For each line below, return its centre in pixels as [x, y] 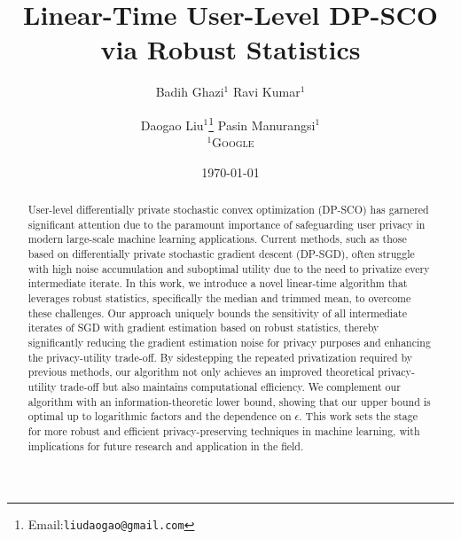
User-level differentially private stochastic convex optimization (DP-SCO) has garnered [228, 210]
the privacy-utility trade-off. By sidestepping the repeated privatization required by [220, 357]
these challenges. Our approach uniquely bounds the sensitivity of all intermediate [217, 312]
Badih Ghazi [190, 92]
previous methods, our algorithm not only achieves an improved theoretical [201, 372]
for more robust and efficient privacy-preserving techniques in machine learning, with [224, 430]
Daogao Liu [172, 125]
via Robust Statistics [230, 49]
